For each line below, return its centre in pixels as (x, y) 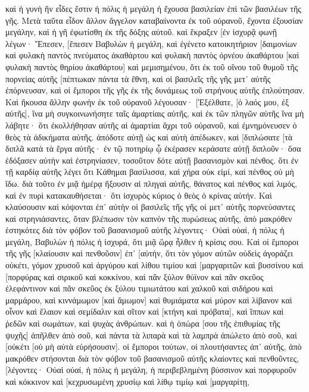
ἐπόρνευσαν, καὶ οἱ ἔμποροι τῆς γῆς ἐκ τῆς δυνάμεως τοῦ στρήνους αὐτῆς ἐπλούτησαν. (155, 90)
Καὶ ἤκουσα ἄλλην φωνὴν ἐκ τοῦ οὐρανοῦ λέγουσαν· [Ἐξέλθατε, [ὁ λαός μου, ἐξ (147, 101)
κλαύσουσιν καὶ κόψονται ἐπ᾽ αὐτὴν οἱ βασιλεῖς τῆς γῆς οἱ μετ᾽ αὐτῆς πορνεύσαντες (150, 207)
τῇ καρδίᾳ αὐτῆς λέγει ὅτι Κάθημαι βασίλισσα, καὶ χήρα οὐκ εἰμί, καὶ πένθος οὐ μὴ (150, 172)
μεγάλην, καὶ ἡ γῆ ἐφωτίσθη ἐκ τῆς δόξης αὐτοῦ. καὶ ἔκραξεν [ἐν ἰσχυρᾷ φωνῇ (141, 32)
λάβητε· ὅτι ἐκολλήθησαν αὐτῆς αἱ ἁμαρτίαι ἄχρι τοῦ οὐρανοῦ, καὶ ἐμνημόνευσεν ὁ (151, 125)
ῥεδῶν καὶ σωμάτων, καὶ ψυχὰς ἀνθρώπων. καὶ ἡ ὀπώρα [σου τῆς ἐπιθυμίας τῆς (143, 323)
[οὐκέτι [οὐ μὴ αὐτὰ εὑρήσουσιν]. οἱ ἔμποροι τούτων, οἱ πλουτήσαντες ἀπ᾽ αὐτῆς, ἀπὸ (154, 346)
